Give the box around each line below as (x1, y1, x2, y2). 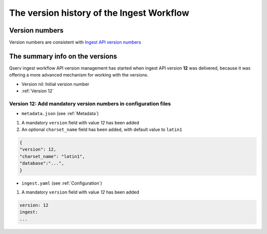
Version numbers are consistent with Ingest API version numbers (9, 39, 141, 45)
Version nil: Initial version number (21, 81, 89, 87)
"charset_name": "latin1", (19, 154, 85, 159)
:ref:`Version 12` (21, 88, 54, 94)
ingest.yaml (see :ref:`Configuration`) (21, 180, 102, 186)
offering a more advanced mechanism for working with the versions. (9, 72, 148, 78)
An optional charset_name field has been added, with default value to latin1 (21, 126, 182, 133)
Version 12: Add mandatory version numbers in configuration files (9, 100, 171, 107)
